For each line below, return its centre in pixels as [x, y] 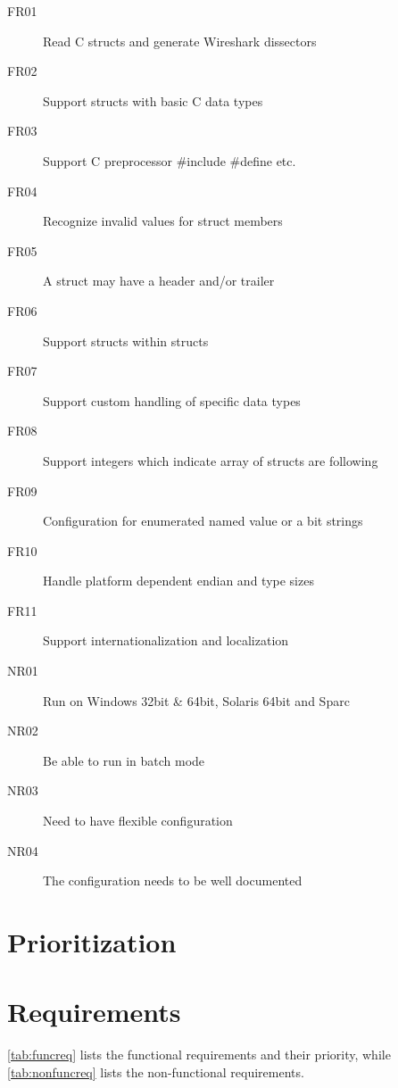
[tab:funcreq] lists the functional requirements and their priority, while [199, 1055]
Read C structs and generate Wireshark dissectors [180, 41]
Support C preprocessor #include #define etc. [170, 160]
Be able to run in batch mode [124, 760]
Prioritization [92, 942]
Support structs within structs [126, 341]
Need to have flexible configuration [138, 821]
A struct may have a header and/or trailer [159, 281]
